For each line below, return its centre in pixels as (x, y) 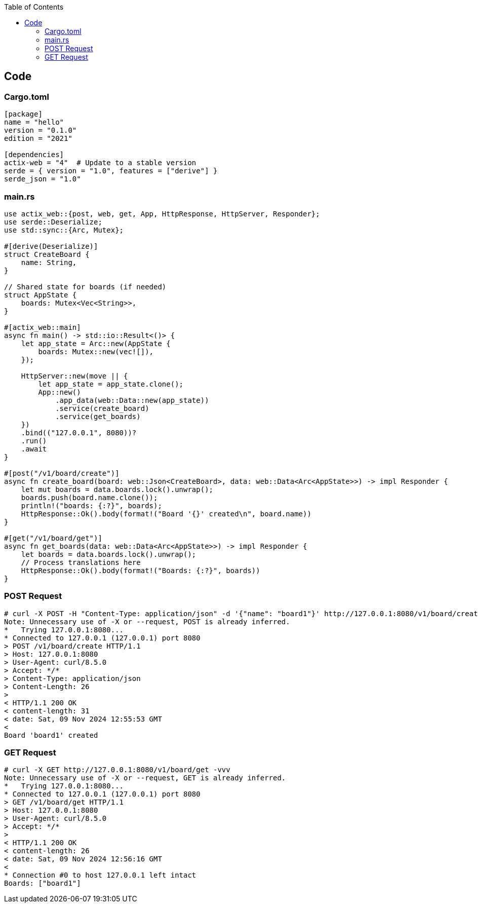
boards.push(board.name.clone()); (89, 497)
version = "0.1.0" (41, 130)
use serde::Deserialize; (53, 222)
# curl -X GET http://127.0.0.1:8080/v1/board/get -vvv (117, 770)
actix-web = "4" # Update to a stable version (100, 163)
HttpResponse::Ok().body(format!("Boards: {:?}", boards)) (141, 570)
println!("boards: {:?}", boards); (91, 505)
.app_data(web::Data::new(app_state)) (132, 400)
